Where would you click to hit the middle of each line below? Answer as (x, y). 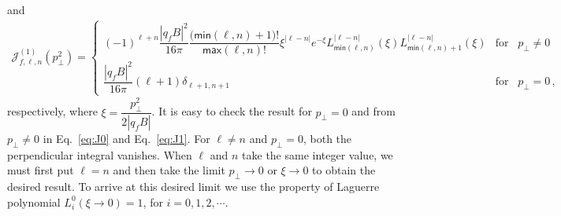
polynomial (34, 201)
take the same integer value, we (318, 154)
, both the (327, 138)
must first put (41, 170)
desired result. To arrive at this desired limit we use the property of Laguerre (193, 187)
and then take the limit (169, 170)
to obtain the (344, 170)
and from (373, 111)
